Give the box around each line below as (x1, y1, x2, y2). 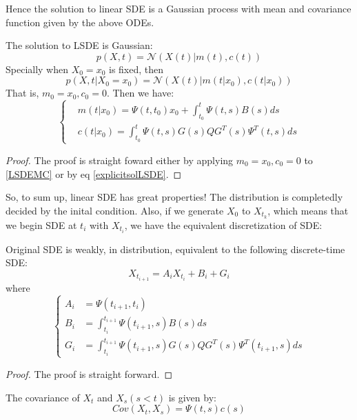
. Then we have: (106, 86, 174, 100)
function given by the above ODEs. (6, 14, 154, 29)
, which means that (267, 203, 349, 217)
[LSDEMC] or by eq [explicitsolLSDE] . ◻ (6, 166, 182, 181)
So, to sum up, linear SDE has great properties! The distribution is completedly (6, 190, 343, 204)
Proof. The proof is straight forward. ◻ (6, 366, 173, 381)
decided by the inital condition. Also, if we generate (6, 203, 224, 217)
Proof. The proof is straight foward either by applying (6, 152, 234, 167)
